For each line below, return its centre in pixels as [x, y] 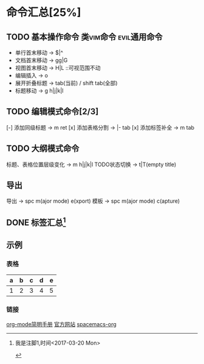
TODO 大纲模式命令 [43, 149]
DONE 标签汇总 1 [36, 222]
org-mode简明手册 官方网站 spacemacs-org [61, 324]
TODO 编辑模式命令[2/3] [53, 112]
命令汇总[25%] [44, 12]
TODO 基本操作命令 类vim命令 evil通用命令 [84, 37]
